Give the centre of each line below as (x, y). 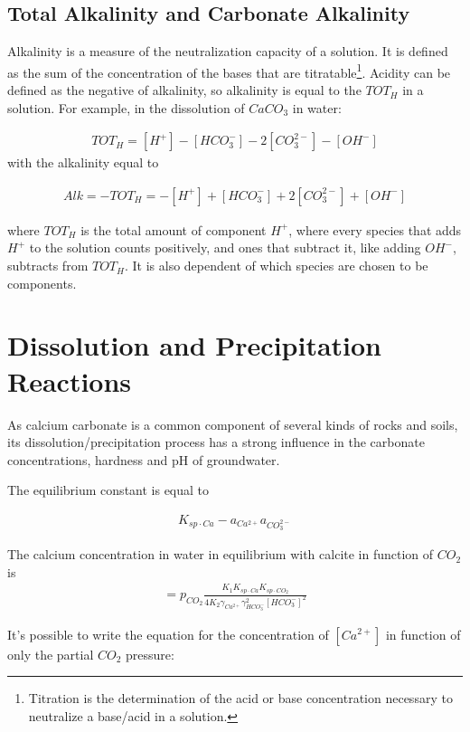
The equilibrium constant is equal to (108, 490)
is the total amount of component (174, 229)
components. (42, 283)
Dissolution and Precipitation (195, 345)
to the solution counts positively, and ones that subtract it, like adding (225, 247)
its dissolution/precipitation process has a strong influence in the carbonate (216, 442)
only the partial (51, 654)
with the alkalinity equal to (83, 162)
